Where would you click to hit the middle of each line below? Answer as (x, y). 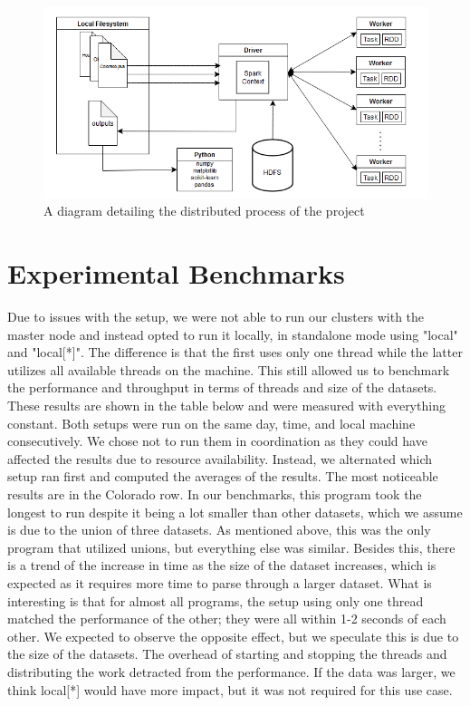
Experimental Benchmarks (176, 273)
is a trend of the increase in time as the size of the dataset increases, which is (222, 565)
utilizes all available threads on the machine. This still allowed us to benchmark (229, 369)
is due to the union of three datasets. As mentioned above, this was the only (219, 530)
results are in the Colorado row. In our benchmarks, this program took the (215, 494)
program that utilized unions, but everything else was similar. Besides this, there (231, 547)
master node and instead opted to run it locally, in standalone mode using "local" (233, 334)
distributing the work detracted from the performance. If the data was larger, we (231, 671)
